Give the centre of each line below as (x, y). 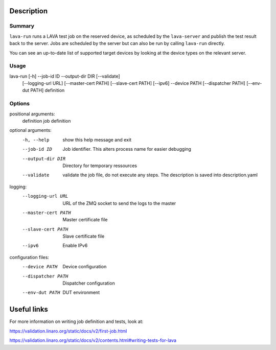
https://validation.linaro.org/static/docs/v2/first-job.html (68, 331)
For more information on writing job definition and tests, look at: (76, 321)
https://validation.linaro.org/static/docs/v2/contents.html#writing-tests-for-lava (93, 340)
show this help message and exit (97, 139)
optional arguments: (31, 130)
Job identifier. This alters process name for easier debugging (127, 149)
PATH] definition (48, 90)
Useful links (29, 309)
